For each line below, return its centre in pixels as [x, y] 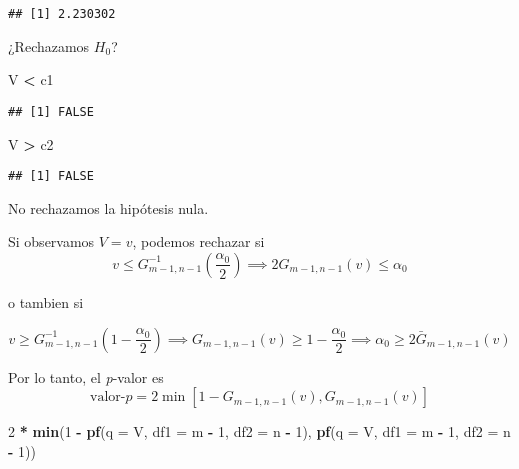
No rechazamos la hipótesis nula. [108, 207]
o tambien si [46, 301]
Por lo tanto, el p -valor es [86, 376]
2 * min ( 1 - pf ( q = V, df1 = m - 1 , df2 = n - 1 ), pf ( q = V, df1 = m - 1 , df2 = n [259, 431]
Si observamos [51, 241]
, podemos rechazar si [198, 241]
